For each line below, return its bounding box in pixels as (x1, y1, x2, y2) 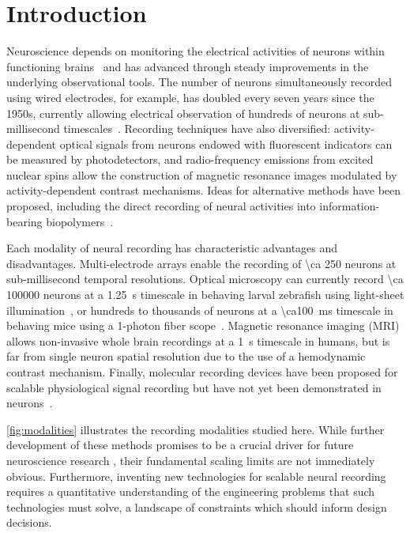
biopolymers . (46, 213, 114, 229)
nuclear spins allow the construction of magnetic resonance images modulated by (6, 166, 397, 183)
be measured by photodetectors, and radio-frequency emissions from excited (6, 151, 374, 168)
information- (319, 198, 380, 214)
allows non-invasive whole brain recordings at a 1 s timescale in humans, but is (6, 332, 390, 349)
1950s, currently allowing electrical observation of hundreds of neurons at (6, 104, 360, 121)
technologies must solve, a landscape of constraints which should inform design (6, 498, 387, 515)
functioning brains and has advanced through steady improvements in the (6, 58, 369, 74)
